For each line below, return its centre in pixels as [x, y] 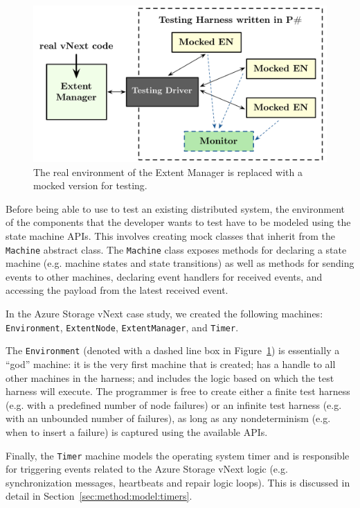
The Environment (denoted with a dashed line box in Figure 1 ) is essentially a [173, 350]
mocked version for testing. [90, 185]
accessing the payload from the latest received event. [117, 290]
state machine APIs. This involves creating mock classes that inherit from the [171, 236]
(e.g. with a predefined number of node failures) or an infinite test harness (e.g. [174, 404]
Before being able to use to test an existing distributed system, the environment [175, 208]
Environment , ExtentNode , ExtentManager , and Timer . [122, 327]
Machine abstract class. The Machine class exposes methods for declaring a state [176, 249]
